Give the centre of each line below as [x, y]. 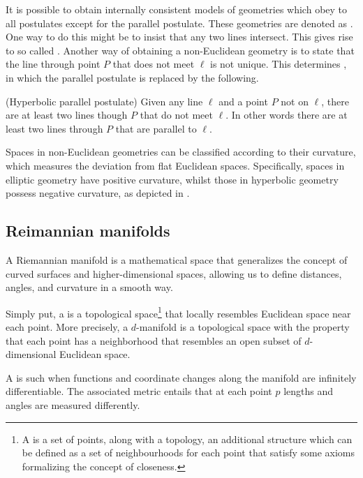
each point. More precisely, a [67, 326]
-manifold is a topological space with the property [243, 326]
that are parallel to [156, 128]
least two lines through [54, 128]
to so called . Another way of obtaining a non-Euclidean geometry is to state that [180, 50]
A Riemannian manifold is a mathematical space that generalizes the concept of [177, 259]
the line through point [53, 64]
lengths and [309, 391]
